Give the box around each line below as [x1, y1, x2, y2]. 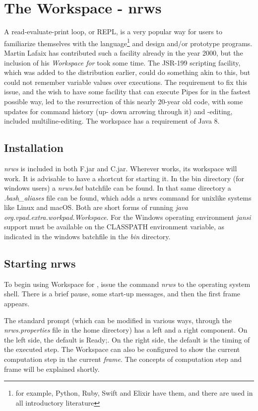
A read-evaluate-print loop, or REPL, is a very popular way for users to [4, 26, 222, 37]
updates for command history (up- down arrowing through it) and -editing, [4, 106, 233, 116]
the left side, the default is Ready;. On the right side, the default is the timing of [4, 334, 250, 344]
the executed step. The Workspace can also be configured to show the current [4, 344, 240, 354]
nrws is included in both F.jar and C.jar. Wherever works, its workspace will [4, 163, 237, 173]
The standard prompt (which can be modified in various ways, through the [4, 315, 232, 325]
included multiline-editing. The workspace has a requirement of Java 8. [4, 116, 220, 126]
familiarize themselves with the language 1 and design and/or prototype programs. [4, 36, 253, 48]
